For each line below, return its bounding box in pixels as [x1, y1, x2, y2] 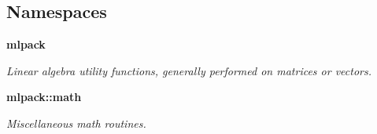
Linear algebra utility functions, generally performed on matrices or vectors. [6, 62, 372, 78]
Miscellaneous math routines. [6, 114, 146, 131]
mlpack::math [6, 89, 82, 105]
